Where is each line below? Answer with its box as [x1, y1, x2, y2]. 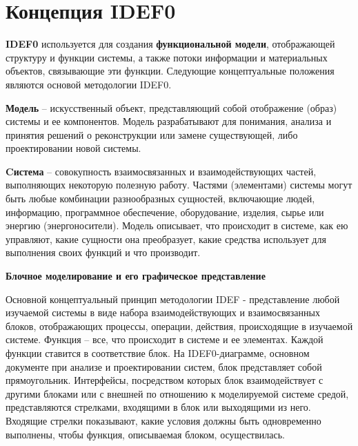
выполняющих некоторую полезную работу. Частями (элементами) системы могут [6, 177, 352, 192]
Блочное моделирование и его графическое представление [6, 269, 266, 283]
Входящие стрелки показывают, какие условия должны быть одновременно [6, 413, 321, 427]
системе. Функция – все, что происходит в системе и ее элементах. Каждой [6, 332, 324, 347]
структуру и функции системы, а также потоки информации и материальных [6, 50, 328, 64]
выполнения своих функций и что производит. [6, 245, 201, 260]
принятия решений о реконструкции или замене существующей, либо [6, 127, 298, 142]
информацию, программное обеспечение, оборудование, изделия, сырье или [6, 204, 324, 219]
